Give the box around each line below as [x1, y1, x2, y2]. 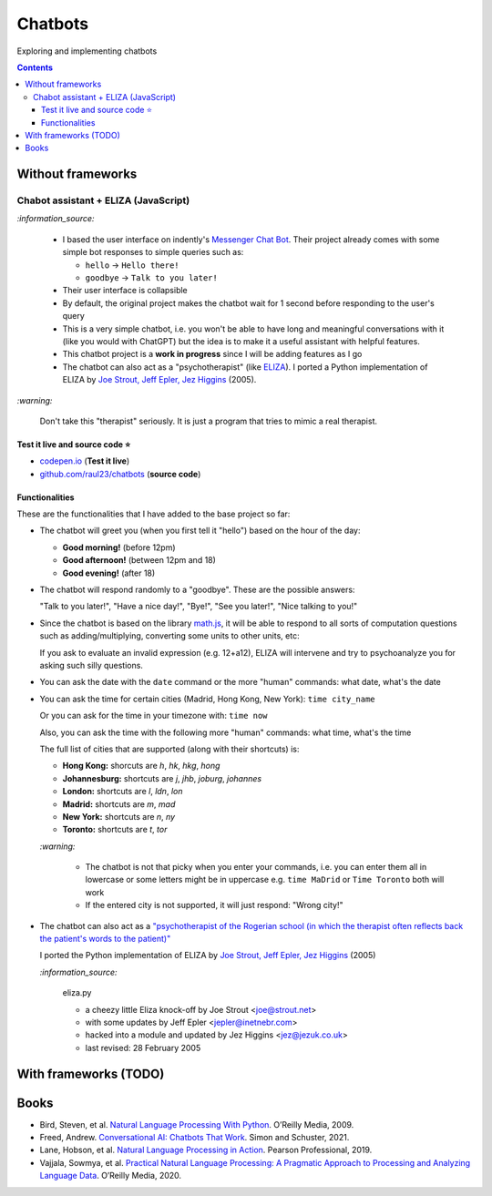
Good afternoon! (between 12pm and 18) [62, 555, 216, 566]
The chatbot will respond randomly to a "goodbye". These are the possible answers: [39, 584, 355, 596]
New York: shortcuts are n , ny [62, 811, 176, 822]
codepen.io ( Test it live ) [39, 455, 130, 466]
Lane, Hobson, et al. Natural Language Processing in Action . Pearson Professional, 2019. [39, 1144, 373, 1156]
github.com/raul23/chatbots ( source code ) [39, 468, 201, 479]
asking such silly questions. [39, 659, 143, 670]
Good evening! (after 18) [62, 567, 156, 578]
